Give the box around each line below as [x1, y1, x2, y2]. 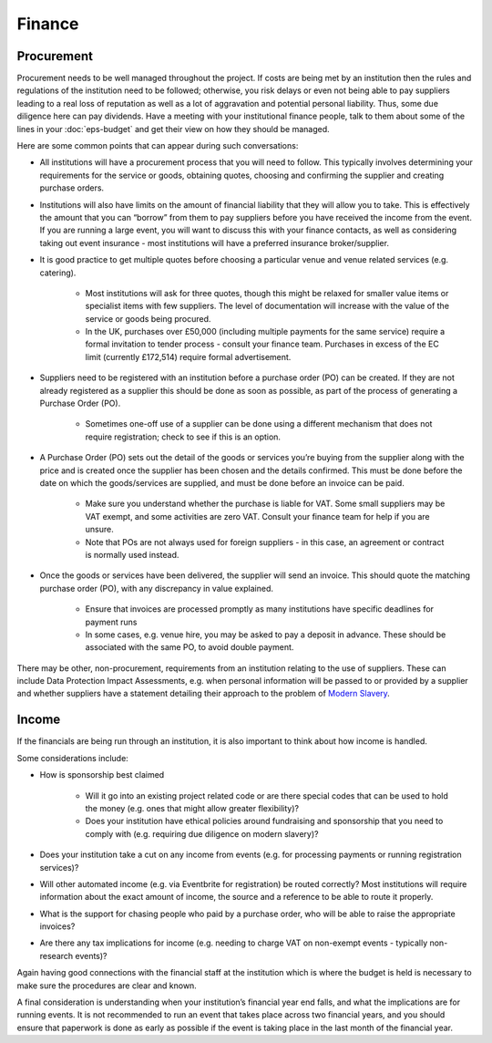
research [39, 950, 74, 961]
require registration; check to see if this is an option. [85, 431, 282, 442]
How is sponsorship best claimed [39, 769, 165, 780]
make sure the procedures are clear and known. [16, 980, 198, 991]
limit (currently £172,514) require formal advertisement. [85, 351, 292, 362]
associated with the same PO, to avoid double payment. [85, 642, 294, 653]
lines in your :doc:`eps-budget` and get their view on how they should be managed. [16, 123, 330, 134]
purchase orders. [39, 182, 105, 193]
